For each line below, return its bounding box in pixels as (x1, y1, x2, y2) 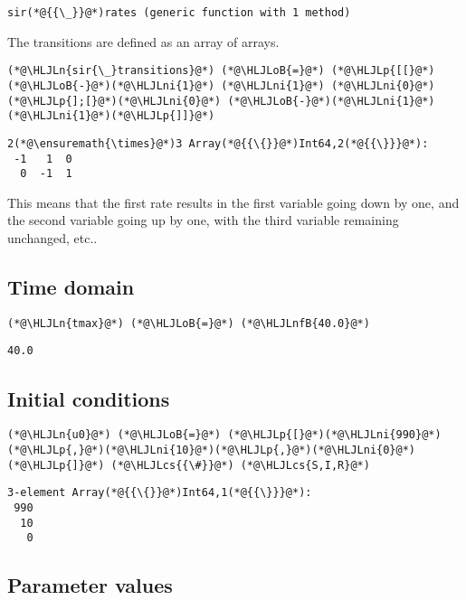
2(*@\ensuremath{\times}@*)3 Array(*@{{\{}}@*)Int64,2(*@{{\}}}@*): (7, 136, 429, 150)
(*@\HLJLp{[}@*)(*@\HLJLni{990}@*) (227, 428, 442, 442)
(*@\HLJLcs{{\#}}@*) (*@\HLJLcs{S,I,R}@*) (110, 458, 370, 472)
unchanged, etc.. (7, 229, 98, 248)
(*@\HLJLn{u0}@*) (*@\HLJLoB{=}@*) (7, 428, 222, 442)
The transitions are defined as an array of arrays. (7, 32, 280, 51)
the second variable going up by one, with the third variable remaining (7, 211, 399, 230)
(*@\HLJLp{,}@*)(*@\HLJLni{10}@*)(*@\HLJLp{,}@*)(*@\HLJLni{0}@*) (7, 444, 416, 456)
